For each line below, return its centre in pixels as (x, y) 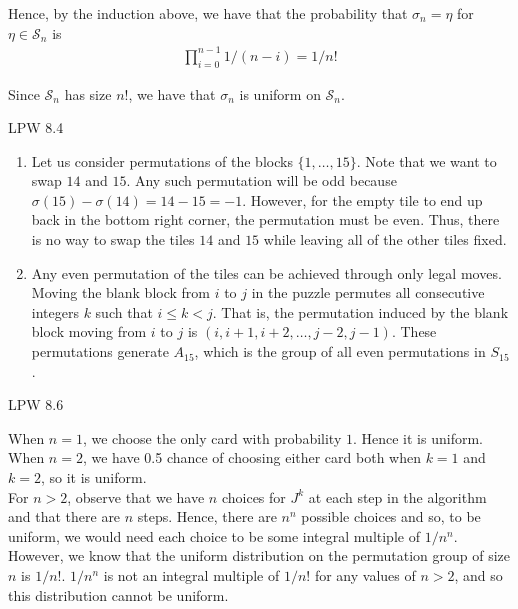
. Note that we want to (426, 160)
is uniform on (280, 93)
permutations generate (100, 351)
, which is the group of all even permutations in (340, 351)
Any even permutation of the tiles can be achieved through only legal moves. (266, 272)
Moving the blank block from (120, 292)
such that (124, 311)
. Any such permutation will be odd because (261, 180)
